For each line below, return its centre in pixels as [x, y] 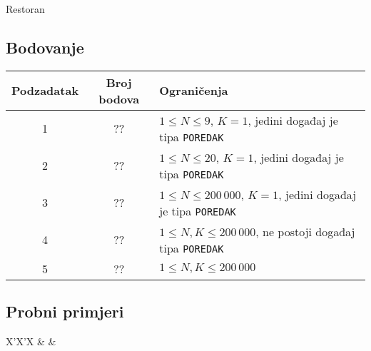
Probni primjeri [65, 311]
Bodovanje [45, 47]
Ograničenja [194, 91]
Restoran [25, 9]
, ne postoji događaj [305, 231]
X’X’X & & [31, 341]
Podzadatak [45, 91]
